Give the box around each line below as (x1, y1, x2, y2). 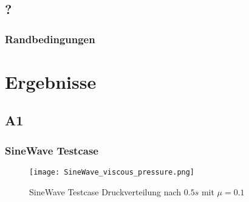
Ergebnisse (5, 69, 97, 94)
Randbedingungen (5, 31, 95, 46)
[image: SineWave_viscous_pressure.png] (29, 168, 195, 176)
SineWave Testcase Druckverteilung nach (29, 185, 182, 198)
